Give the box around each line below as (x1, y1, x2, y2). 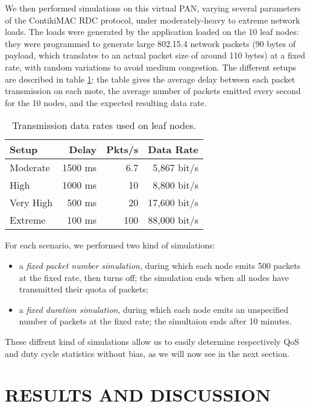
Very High (10, 195, 53, 210)
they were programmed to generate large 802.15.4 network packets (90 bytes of (5, 37, 296, 49)
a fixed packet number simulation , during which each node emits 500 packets (19, 259, 301, 271)
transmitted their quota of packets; (19, 283, 148, 295)
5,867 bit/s (153, 160, 198, 175)
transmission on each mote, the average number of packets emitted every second (5, 84, 301, 97)
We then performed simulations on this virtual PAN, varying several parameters (5, 2, 301, 14)
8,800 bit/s (153, 178, 198, 192)
